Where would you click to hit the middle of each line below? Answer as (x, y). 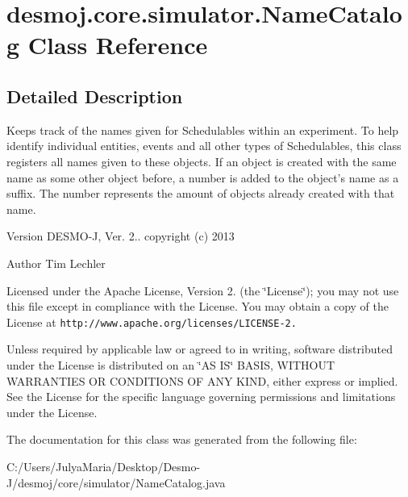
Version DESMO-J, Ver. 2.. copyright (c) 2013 (121, 236)
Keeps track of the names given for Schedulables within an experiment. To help (203, 129)
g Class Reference (107, 45)
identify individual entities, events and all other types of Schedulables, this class (204, 146)
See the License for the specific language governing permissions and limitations (201, 397)
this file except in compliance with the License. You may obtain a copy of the (198, 306)
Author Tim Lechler (56, 263)
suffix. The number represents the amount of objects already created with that (201, 193)
